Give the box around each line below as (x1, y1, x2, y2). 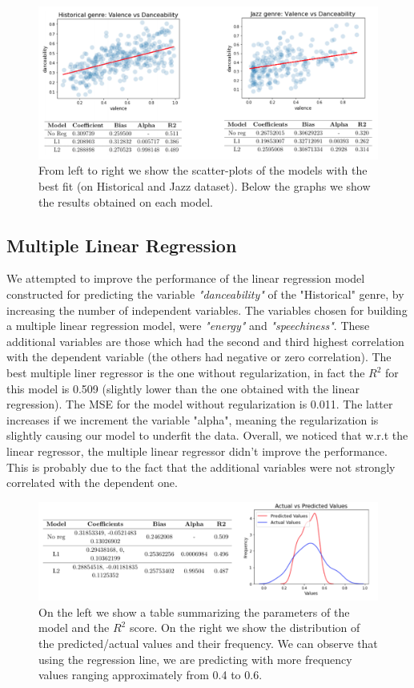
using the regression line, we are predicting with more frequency (38, 650, 352, 667)
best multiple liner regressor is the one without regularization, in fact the (6, 364, 365, 381)
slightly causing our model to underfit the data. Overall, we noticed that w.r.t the (6, 427, 408, 444)
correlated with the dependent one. (6, 474, 178, 491)
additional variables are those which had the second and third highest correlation (6, 332, 404, 349)
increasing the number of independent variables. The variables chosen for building (6, 301, 408, 318)
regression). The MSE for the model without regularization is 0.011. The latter (6, 396, 393, 412)
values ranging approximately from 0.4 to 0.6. (38, 666, 263, 683)
